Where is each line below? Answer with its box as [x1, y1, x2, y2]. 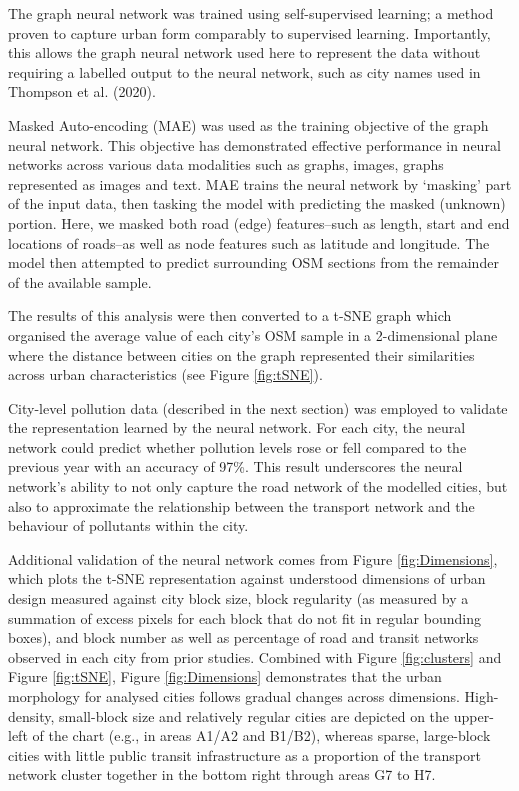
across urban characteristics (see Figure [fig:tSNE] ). [8, 364, 323, 385]
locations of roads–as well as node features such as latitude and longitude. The [8, 232, 490, 253]
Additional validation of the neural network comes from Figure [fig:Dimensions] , [8, 548, 498, 569]
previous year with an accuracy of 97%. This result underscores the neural [8, 456, 463, 477]
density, [8, 705, 55, 726]
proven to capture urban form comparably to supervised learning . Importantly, [8, 22, 491, 43]
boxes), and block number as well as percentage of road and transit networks [8, 627, 479, 648]
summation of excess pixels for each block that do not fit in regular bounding [8, 607, 481, 628]
